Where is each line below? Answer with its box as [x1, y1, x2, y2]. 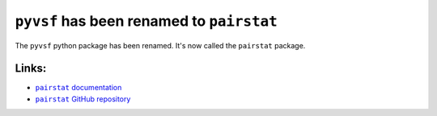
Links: [15, 61, 47, 76]
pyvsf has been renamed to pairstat [15, 12, 278, 30]
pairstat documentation [35, 83, 122, 93]
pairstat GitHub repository [35, 93, 131, 104]
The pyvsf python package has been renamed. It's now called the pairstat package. [15, 40, 306, 50]
